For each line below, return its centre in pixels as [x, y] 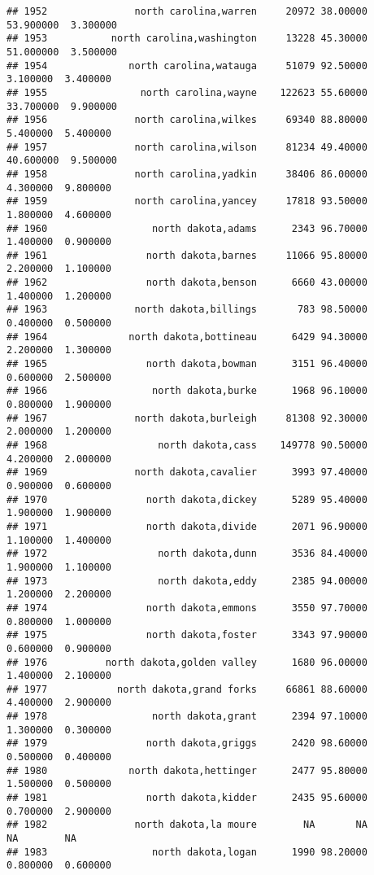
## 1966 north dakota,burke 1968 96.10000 [187, 391]
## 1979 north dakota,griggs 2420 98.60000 [187, 744]
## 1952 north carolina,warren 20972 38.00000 [187, 11]
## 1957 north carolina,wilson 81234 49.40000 [187, 147]
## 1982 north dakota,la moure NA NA [187, 825]
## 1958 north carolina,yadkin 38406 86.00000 [187, 174]
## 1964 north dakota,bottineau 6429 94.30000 [187, 337]
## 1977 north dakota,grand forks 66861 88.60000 [187, 689]
